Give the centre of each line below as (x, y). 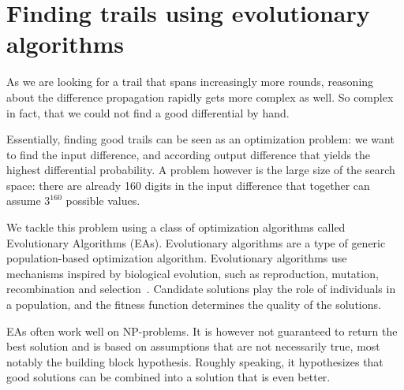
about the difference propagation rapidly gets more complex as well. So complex (200, 97)
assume (24, 201)
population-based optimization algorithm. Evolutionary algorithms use (177, 258)
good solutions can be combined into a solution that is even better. (168, 377)
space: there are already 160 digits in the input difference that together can (188, 185)
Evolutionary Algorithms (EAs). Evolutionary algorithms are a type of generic (196, 242)
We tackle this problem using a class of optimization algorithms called (176, 227)
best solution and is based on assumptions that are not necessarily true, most (193, 346)
